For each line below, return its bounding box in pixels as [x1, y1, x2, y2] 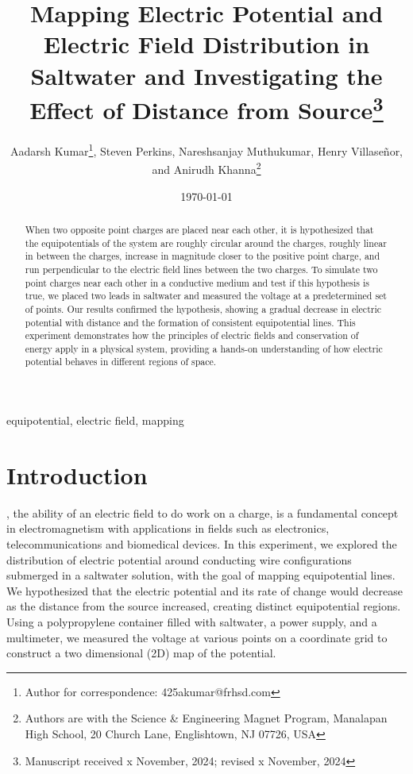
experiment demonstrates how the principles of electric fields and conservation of [25, 329, 359, 342]
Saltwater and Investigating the [30, 59, 383, 91]
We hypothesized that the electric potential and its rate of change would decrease [6, 582, 403, 599]
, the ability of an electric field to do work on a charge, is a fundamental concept [6, 504, 399, 521]
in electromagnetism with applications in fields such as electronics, [6, 520, 330, 537]
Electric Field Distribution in [43, 28, 370, 60]
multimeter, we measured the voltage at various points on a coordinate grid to [6, 629, 388, 645]
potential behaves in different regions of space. [25, 355, 217, 368]
